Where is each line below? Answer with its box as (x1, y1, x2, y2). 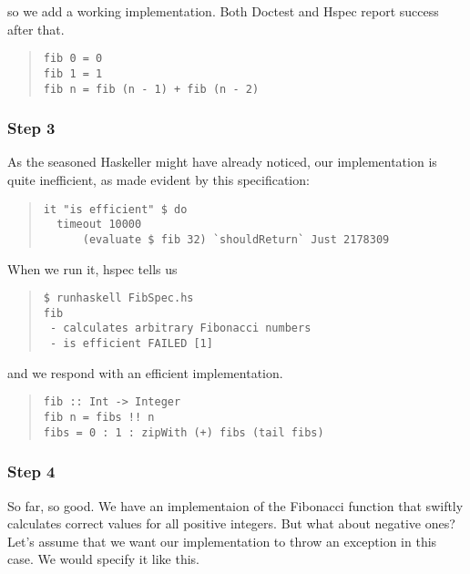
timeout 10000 (56, 218, 142, 231)
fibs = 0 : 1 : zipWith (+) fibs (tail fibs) (43, 425, 324, 439)
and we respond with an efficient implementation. (7, 363, 283, 382)
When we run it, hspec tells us (7, 259, 178, 278)
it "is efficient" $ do (43, 202, 188, 216)
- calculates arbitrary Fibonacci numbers (49, 322, 312, 335)
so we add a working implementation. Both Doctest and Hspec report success (7, 2, 439, 20)
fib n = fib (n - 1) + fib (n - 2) (43, 82, 260, 96)
